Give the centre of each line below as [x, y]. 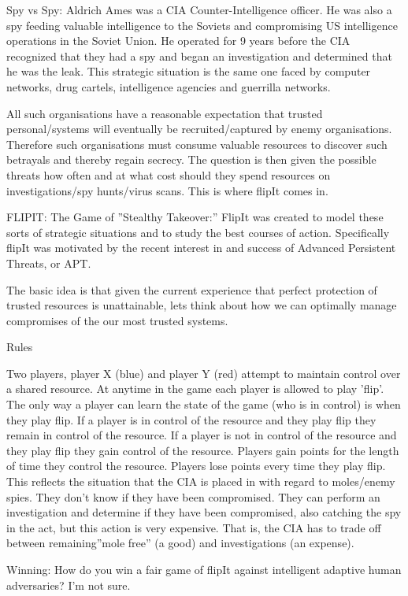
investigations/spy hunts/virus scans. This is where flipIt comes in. [167, 190]
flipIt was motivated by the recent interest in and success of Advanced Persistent [201, 248]
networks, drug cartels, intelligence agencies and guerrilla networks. [169, 86]
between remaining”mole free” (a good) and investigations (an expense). [180, 543]
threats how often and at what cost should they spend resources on [169, 174]
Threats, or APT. [49, 263]
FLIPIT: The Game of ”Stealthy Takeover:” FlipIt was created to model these [195, 217]
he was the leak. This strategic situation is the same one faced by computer [189, 71]
